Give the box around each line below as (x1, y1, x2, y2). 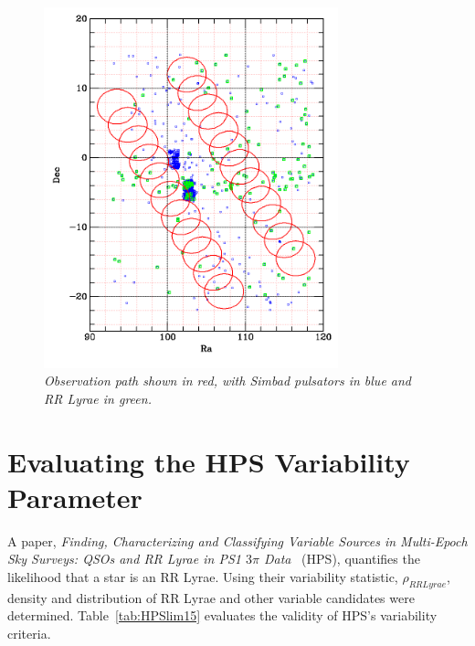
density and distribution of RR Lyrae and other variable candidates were (7, 588, 415, 607)
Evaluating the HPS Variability (7, 442, 410, 480)
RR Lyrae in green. (44, 388, 152, 408)
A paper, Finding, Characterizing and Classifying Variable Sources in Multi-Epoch (7, 531, 468, 550)
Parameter (7, 478, 142, 515)
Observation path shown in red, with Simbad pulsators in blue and (44, 371, 412, 390)
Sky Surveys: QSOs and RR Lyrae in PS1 (7, 549, 241, 568)
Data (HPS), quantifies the (263, 549, 420, 568)
